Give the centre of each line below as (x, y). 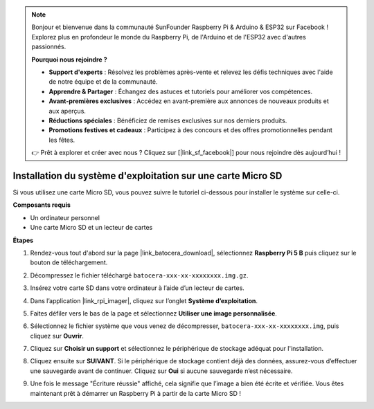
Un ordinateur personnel (65, 217)
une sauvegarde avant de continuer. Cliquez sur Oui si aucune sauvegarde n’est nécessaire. (161, 371)
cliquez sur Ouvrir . (57, 336)
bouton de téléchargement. (69, 262)
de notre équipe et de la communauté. (103, 82)
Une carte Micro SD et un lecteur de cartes (91, 228)
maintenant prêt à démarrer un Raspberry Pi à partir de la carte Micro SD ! (136, 393)
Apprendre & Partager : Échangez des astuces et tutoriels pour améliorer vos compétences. (181, 91)
